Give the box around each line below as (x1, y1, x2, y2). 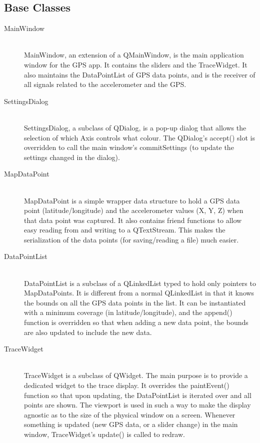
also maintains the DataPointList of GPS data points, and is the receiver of (24, 69, 255, 79)
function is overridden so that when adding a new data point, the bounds (24, 317, 248, 327)
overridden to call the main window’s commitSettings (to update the (24, 142, 234, 152)
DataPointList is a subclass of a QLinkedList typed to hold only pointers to (24, 277, 256, 288)
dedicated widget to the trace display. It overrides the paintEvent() (24, 380, 229, 390)
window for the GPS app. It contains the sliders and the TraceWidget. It (24, 59, 247, 69)
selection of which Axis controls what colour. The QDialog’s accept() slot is (24, 132, 255, 142)
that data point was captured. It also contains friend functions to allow (24, 214, 242, 225)
